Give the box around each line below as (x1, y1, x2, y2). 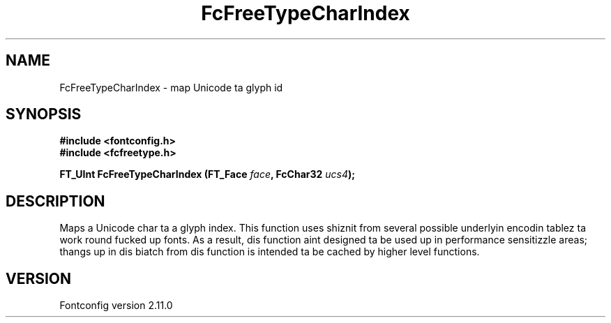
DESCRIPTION (6, 192, 105, 210)
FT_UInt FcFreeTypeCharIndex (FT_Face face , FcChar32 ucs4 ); (59, 168, 356, 181)
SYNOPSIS (6, 105, 82, 123)
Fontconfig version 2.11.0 (59, 299, 173, 312)
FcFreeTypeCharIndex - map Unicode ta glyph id (59, 81, 283, 93)
